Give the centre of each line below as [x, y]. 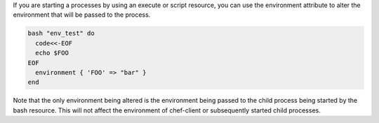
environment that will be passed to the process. [82, 15]
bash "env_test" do [61, 34]
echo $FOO [52, 53]
